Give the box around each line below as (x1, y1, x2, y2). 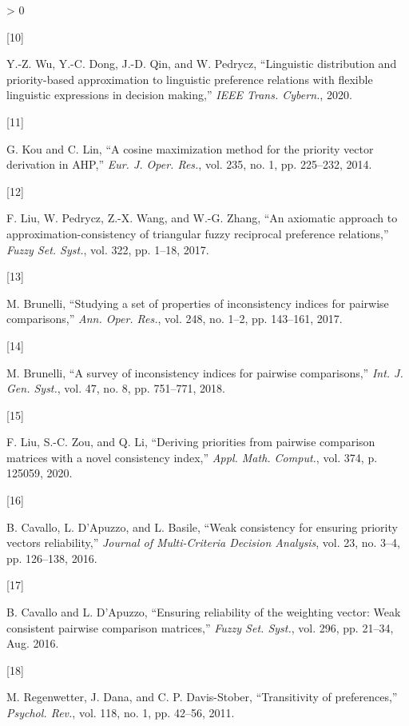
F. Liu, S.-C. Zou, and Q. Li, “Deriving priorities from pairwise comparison (6, 433, 375, 450)
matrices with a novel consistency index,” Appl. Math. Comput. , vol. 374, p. (6, 449, 378, 465)
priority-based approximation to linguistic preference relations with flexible (6, 70, 373, 87)
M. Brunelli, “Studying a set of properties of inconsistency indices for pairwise (6, 294, 389, 311)
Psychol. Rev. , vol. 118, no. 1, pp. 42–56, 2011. (6, 704, 235, 720)
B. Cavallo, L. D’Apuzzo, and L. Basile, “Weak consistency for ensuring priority (6, 518, 398, 535)
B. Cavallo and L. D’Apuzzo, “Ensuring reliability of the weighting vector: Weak (6, 604, 401, 620)
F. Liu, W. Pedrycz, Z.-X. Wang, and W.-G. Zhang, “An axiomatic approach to (6, 209, 398, 226)
